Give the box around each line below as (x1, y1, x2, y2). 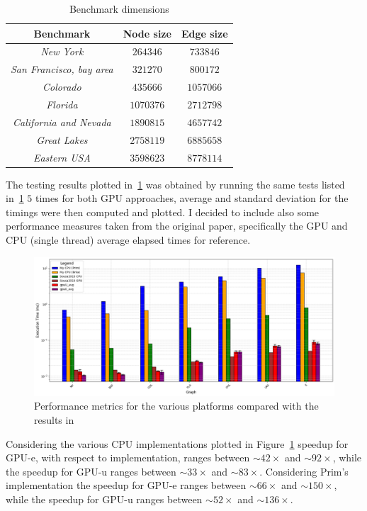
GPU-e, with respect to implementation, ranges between (6, 450, 250, 465)
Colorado (43, 79, 81, 94)
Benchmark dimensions (69, 1, 169, 16)
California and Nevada (13, 114, 111, 129)
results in (34, 412, 74, 427)
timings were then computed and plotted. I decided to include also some (6, 204, 320, 219)
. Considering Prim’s (259, 464, 349, 478)
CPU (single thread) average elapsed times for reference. (6, 232, 251, 247)
